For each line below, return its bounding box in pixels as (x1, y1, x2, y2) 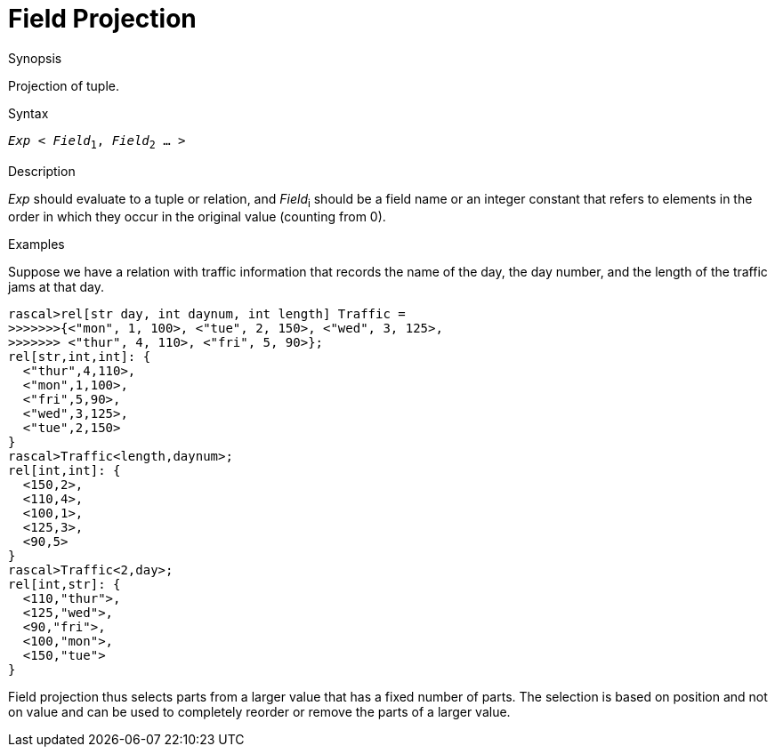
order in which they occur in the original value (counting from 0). (8, 209, 386, 225)
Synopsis (8, 50, 62, 66)
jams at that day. (8, 279, 104, 295)
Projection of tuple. (8, 77, 120, 93)
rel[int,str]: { (8, 577, 121, 592)
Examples (8, 237, 65, 253)
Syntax (8, 105, 49, 121)
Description (8, 163, 76, 179)
